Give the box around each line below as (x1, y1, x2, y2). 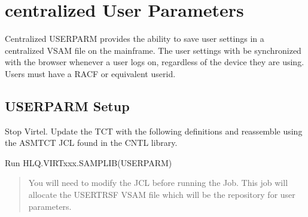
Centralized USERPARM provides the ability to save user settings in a (5, 32, 264, 45)
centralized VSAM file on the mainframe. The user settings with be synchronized (5, 44, 301, 56)
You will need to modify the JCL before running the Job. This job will (28, 176, 288, 189)
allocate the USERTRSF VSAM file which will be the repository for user (28, 188, 295, 201)
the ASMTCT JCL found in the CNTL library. (5, 136, 178, 149)
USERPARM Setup (5, 96, 130, 115)
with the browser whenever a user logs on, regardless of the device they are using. (5, 56, 304, 68)
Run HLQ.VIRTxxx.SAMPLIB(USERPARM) (5, 156, 172, 169)
